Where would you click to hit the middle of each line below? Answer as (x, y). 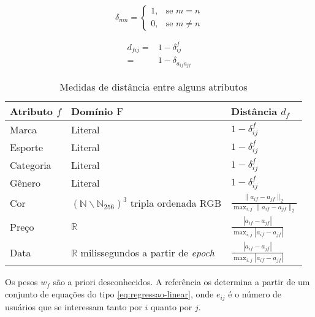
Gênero (25, 183)
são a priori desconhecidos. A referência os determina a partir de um (181, 282)
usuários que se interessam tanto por (74, 306)
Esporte (27, 147)
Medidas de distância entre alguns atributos (154, 87)
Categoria (31, 165)
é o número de (255, 294)
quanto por (171, 306)
